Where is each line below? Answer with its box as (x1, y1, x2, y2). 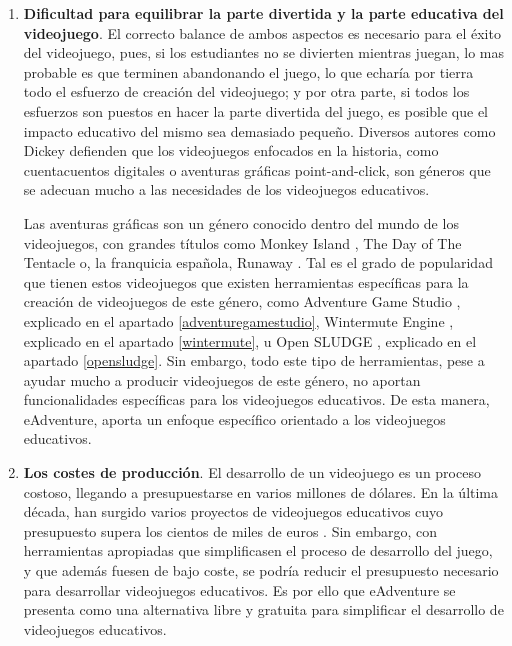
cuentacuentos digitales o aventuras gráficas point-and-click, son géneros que (23, 159, 491, 180)
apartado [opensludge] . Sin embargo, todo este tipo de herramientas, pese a (23, 350, 485, 371)
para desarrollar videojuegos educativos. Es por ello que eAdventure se (23, 579, 456, 600)
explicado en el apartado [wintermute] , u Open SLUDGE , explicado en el (23, 330, 477, 351)
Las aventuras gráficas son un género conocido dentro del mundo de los (23, 212, 459, 233)
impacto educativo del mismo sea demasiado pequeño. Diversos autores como (23, 120, 496, 141)
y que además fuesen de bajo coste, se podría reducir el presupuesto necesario (23, 560, 499, 581)
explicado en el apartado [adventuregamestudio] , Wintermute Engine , (23, 310, 454, 331)
